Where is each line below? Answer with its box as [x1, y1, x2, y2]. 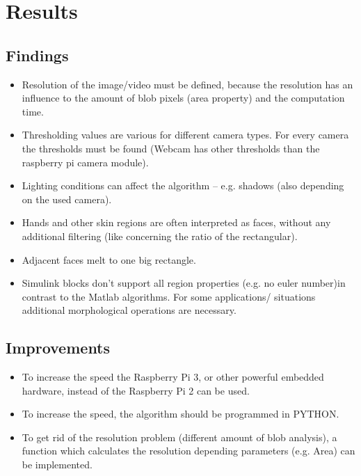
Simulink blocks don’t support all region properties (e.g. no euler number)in [22, 276, 346, 290]
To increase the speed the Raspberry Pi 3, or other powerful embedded [22, 370, 324, 384]
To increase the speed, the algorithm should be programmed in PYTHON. [22, 406, 339, 421]
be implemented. [22, 457, 93, 472]
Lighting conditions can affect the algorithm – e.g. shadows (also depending [22, 178, 344, 193]
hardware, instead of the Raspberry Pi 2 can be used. [22, 383, 250, 397]
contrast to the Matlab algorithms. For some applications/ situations [22, 289, 316, 303]
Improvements [6, 337, 111, 358]
